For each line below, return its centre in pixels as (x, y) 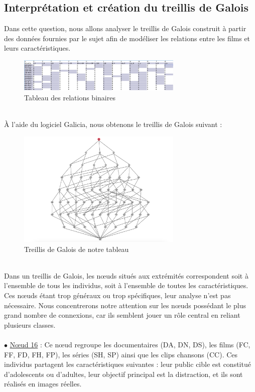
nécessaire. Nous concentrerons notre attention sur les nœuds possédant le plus (125, 305)
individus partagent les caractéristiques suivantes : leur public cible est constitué (127, 364)
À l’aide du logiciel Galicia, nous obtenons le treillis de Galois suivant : (113, 124)
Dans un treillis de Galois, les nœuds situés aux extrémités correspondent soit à (126, 275)
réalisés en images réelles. (43, 384)
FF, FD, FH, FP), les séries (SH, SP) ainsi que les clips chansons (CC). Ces (121, 354)
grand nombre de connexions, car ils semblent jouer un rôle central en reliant (122, 315)
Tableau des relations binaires (70, 97)
